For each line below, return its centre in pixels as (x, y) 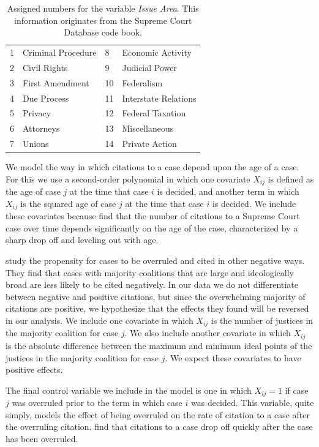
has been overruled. (42, 438)
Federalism (142, 82)
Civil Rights (45, 67)
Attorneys (41, 128)
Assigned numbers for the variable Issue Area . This (103, 8)
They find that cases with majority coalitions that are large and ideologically (150, 272)
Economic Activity (157, 52)
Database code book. (103, 32)
